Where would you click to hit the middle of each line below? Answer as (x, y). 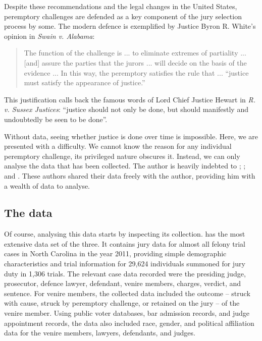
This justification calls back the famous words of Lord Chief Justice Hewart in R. (130, 99)
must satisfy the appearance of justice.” (85, 82)
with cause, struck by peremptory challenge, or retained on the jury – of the (122, 303)
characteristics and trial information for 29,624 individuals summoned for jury (125, 264)
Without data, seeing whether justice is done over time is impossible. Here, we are (131, 136)
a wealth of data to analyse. (47, 185)
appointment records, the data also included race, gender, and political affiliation (129, 323)
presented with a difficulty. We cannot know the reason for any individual (118, 146)
